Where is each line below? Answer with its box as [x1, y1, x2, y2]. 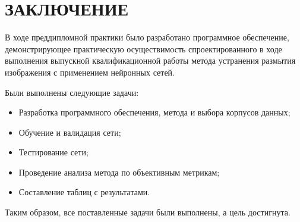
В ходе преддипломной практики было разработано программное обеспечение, [5, 31, 289, 43]
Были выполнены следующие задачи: [5, 86, 139, 98]
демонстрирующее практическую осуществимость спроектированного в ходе [5, 42, 282, 55]
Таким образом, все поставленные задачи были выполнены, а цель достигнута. [5, 206, 290, 218]
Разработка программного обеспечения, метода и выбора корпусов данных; [18, 106, 290, 118]
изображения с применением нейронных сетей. [5, 65, 175, 78]
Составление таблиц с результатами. [18, 186, 150, 198]
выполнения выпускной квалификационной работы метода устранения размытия [5, 54, 296, 67]
